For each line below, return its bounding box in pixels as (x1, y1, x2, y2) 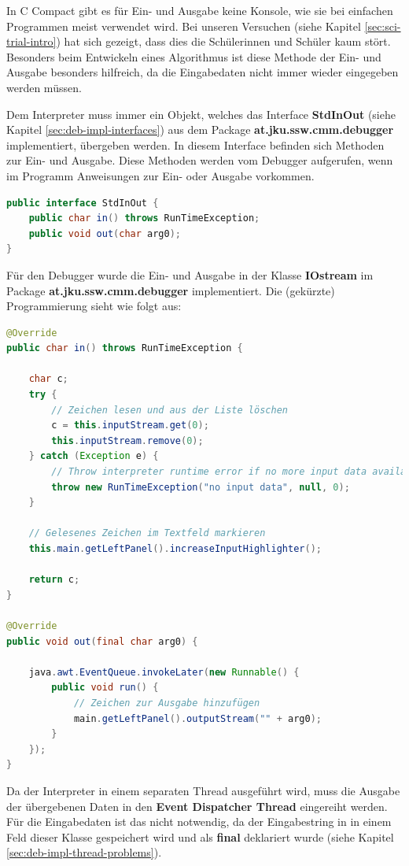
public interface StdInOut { (6, 197, 159, 209)
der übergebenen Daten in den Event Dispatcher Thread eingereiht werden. (6, 798, 388, 814)
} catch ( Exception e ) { (28, 450, 159, 462)
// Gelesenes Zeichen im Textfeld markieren (28, 527, 266, 539)
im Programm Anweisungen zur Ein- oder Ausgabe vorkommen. (6, 167, 315, 183)
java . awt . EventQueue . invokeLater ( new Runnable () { (28, 666, 300, 678)
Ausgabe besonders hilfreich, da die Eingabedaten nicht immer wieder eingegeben (6, 64, 399, 80)
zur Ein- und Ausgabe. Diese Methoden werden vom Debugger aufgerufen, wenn (6, 152, 393, 168)
